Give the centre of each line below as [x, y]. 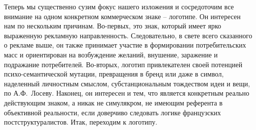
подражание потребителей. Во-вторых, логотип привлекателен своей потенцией [123, 64]
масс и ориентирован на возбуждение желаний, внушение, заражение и [111, 54]
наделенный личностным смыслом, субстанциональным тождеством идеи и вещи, [127, 83]
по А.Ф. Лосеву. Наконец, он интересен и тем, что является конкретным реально [127, 93]
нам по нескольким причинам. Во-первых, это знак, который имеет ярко [113, 26]
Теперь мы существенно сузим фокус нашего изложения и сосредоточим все [119, 6]
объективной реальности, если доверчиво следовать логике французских [112, 112]
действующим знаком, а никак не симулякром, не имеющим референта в [113, 102]
